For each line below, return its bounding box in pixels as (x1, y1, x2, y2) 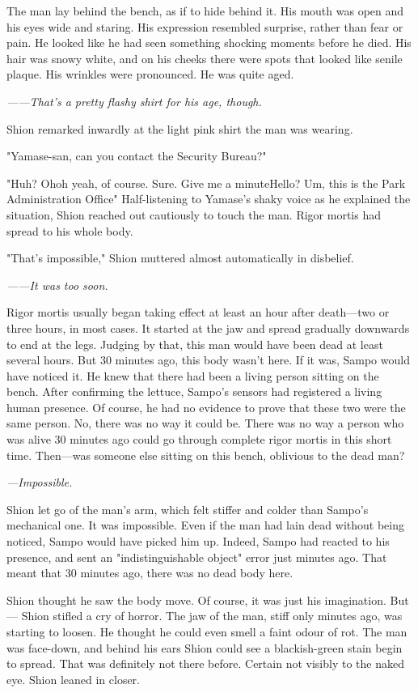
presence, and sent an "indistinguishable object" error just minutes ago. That (6, 548, 387, 565)
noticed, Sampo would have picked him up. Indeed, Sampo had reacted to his (6, 533, 390, 550)
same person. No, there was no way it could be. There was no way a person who (6, 415, 404, 432)
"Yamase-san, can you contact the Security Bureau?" (6, 147, 267, 164)
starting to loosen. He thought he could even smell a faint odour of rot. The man (6, 623, 407, 640)
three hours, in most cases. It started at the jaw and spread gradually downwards (6, 319, 410, 336)
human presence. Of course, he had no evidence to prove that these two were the (6, 398, 406, 415)
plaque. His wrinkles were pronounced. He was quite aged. (6, 66, 294, 83)
